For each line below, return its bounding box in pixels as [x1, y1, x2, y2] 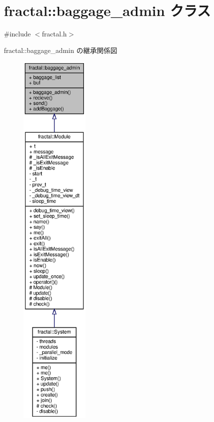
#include [4, 29, 31, 39]
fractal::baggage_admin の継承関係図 [4, 45, 117, 55]
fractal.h [42, 29, 67, 39]
